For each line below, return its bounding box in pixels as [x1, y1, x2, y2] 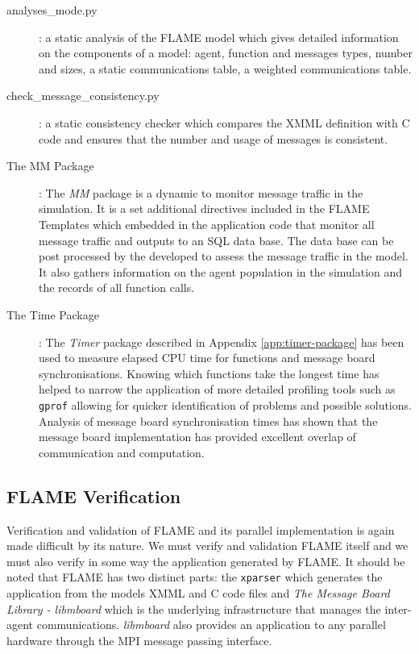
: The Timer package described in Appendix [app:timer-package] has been [39, 333, 404, 350]
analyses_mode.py [6, 2, 97, 18]
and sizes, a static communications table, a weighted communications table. [39, 60, 412, 77]
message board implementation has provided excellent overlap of [39, 428, 356, 445]
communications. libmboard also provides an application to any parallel [36, 616, 386, 633]
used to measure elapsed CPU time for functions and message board [39, 349, 375, 366]
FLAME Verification [6, 483, 181, 508]
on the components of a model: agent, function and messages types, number [39, 44, 413, 61]
